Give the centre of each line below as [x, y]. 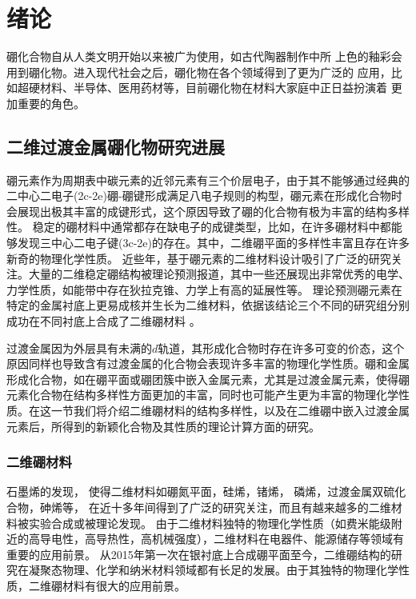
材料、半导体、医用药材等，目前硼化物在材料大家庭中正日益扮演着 [213, 88]
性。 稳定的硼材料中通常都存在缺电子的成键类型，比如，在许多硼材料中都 [199, 227]
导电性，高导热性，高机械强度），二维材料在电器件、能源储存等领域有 [222, 539]
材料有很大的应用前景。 [124, 585]
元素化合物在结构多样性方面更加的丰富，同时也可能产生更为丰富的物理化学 [202, 395]
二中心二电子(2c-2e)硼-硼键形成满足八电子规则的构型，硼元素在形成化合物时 [204, 196]
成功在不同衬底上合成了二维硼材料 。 [104, 321]
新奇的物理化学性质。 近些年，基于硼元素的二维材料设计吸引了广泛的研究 [199, 258]
